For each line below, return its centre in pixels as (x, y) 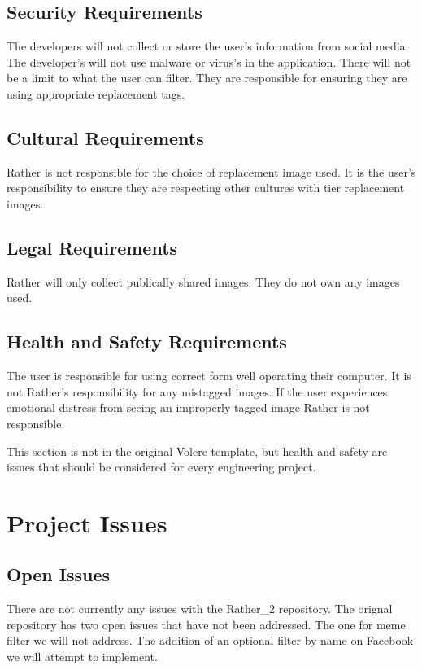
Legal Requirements (92, 247)
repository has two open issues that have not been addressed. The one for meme (206, 624)
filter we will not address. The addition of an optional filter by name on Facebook (210, 640)
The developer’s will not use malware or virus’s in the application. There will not (209, 61)
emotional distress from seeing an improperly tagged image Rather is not (188, 407)
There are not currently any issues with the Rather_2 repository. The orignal (200, 609)
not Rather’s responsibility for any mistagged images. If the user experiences (197, 391)
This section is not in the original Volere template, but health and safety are (197, 451)
